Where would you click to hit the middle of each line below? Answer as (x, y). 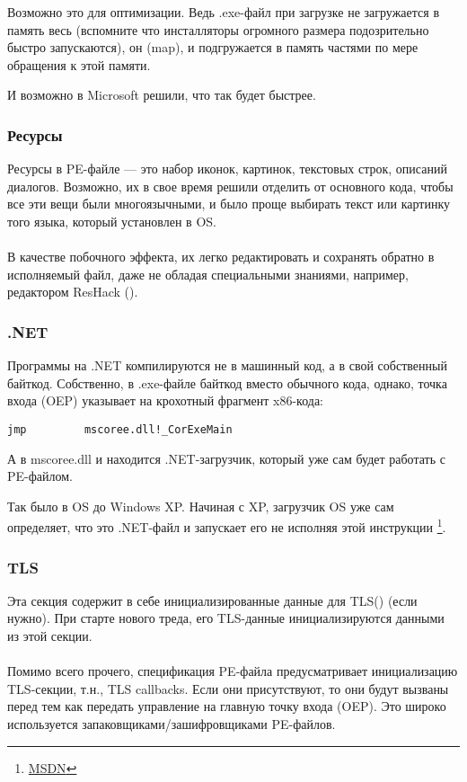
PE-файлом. (40, 476)
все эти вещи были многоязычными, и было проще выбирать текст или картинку (229, 204)
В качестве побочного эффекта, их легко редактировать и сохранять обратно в (221, 257)
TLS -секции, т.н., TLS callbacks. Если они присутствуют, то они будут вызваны (228, 688)
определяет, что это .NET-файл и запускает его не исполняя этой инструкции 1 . (227, 526)
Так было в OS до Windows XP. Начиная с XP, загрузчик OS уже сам (201, 506)
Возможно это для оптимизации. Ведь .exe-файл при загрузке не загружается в (224, 12)
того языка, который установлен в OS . (112, 221)
